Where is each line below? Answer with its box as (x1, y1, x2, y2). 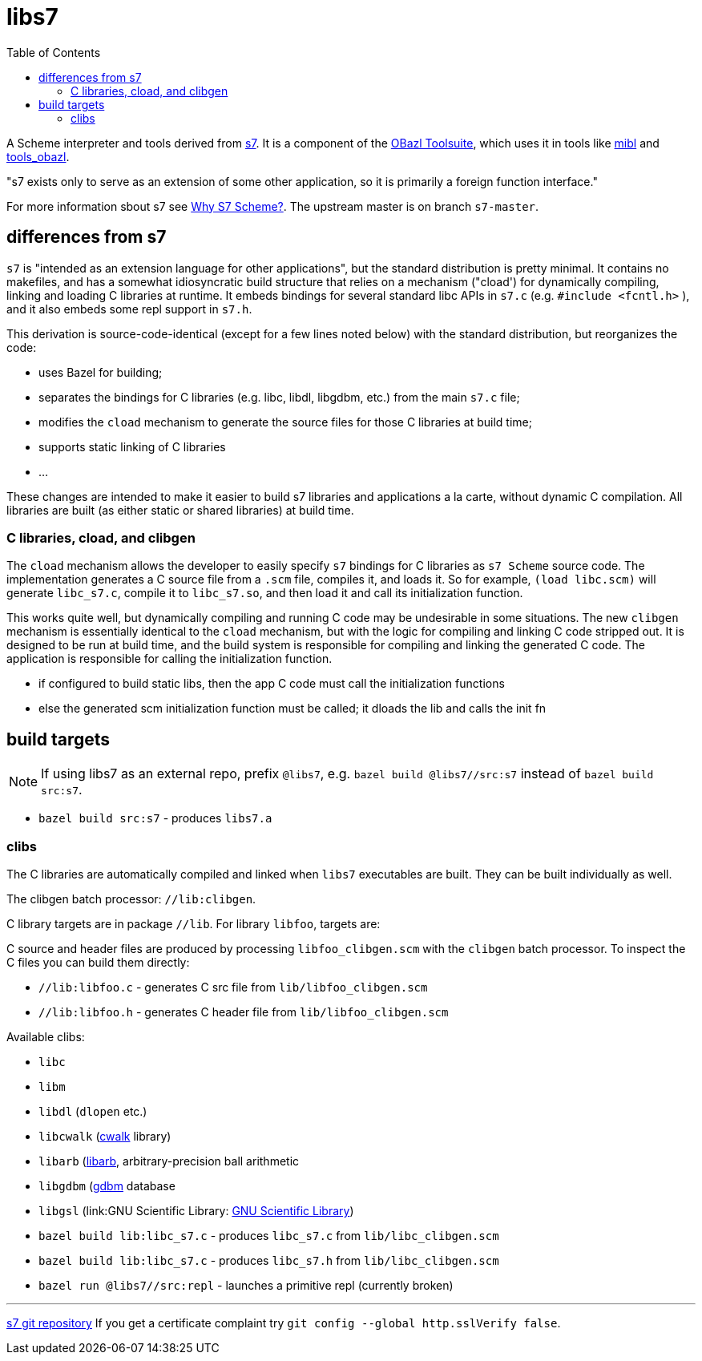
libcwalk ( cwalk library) (38, 1129, 171, 1143)
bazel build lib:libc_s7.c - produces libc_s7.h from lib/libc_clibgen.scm (38, 1253, 499, 1267)
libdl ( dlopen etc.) (38, 1104, 147, 1118)
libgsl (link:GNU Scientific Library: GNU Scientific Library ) (38, 1203, 354, 1218)
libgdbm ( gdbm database (38, 1178, 175, 1193)
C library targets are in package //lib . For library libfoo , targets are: (6, 916, 381, 931)
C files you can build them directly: (6, 955, 190, 969)
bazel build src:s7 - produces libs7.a (38, 811, 272, 826)
